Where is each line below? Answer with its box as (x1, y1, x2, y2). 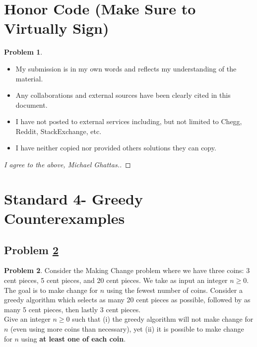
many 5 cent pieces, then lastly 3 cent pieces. (4, 304, 141, 314)
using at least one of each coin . (21, 333, 126, 344)
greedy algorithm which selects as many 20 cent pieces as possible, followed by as (4, 294, 251, 305)
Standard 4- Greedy (4, 188, 143, 208)
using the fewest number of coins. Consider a (106, 284, 243, 295)
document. (15, 99, 48, 110)
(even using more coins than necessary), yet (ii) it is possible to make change (10, 323, 244, 334)
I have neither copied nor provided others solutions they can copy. (15, 142, 216, 153)
